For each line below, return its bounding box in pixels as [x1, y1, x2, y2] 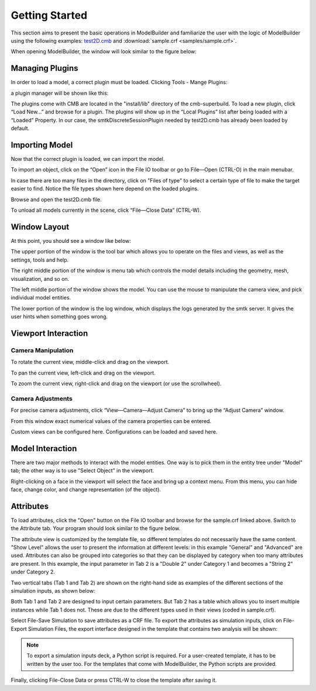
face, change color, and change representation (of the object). [11, 486, 161, 493]
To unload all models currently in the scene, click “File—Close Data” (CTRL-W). [11, 207, 201, 214]
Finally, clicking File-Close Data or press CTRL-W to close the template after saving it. [11, 676, 217, 684]
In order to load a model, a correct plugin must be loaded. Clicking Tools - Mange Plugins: [11, 79, 228, 86]
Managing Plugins [11, 63, 78, 73]
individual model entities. [11, 294, 71, 301]
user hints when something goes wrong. [11, 313, 108, 320]
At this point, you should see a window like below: [11, 237, 131, 244]
